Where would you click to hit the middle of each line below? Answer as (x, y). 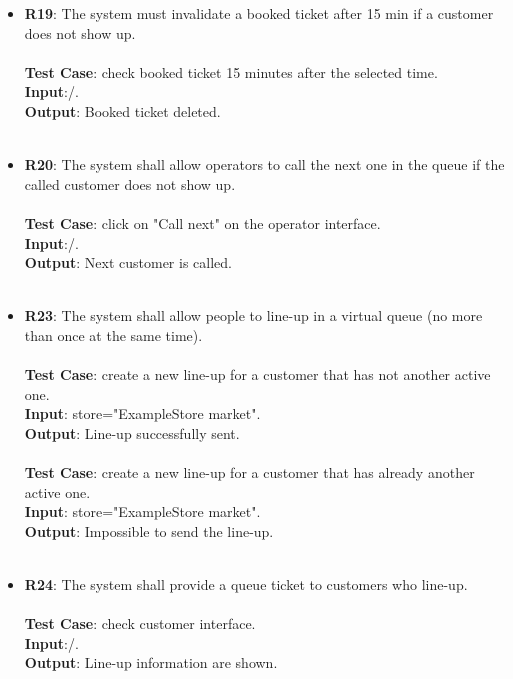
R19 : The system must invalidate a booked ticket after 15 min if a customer (259, 13)
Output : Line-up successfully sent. (132, 432)
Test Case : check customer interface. (140, 623)
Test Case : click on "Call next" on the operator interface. (202, 222)
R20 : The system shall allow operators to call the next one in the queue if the (264, 164)
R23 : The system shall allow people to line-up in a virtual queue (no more (253, 315)
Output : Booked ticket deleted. (122, 110)
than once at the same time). (113, 334)
